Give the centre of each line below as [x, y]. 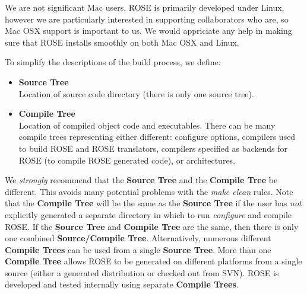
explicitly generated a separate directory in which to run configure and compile [148, 214]
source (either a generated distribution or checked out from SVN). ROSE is [142, 272]
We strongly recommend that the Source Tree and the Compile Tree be [141, 180]
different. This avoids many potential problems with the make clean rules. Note [149, 191]
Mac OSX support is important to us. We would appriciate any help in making [148, 31]
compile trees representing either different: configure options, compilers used [157, 137]
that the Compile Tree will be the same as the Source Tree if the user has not [153, 203]
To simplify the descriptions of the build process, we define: [113, 62]
